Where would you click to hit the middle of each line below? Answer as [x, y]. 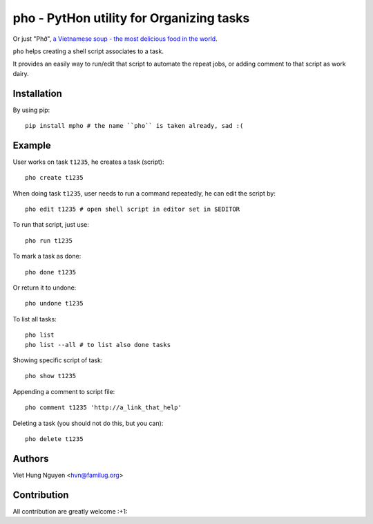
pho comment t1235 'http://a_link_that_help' [104, 408]
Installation [37, 93]
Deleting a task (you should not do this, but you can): [88, 423]
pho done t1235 [51, 272]
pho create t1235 [54, 178]
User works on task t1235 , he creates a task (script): [88, 162]
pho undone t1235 [54, 303]
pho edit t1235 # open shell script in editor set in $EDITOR [133, 209]
